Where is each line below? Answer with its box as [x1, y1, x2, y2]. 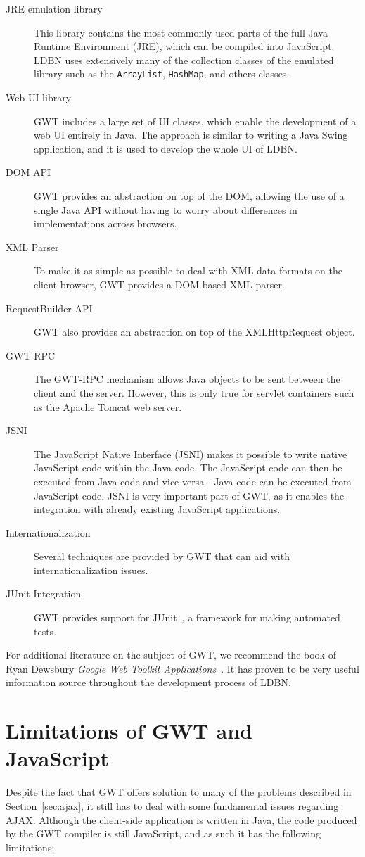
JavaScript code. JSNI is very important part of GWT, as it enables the [34, 488, 345, 502]
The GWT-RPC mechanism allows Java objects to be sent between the [34, 372, 340, 386]
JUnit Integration [6, 586, 82, 601]
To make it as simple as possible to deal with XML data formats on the [34, 263, 342, 278]
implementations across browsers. [34, 216, 177, 231]
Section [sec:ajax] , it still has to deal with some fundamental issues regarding [6, 798, 339, 813]
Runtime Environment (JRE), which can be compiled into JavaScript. [34, 39, 335, 53]
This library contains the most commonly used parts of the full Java [34, 25, 328, 39]
